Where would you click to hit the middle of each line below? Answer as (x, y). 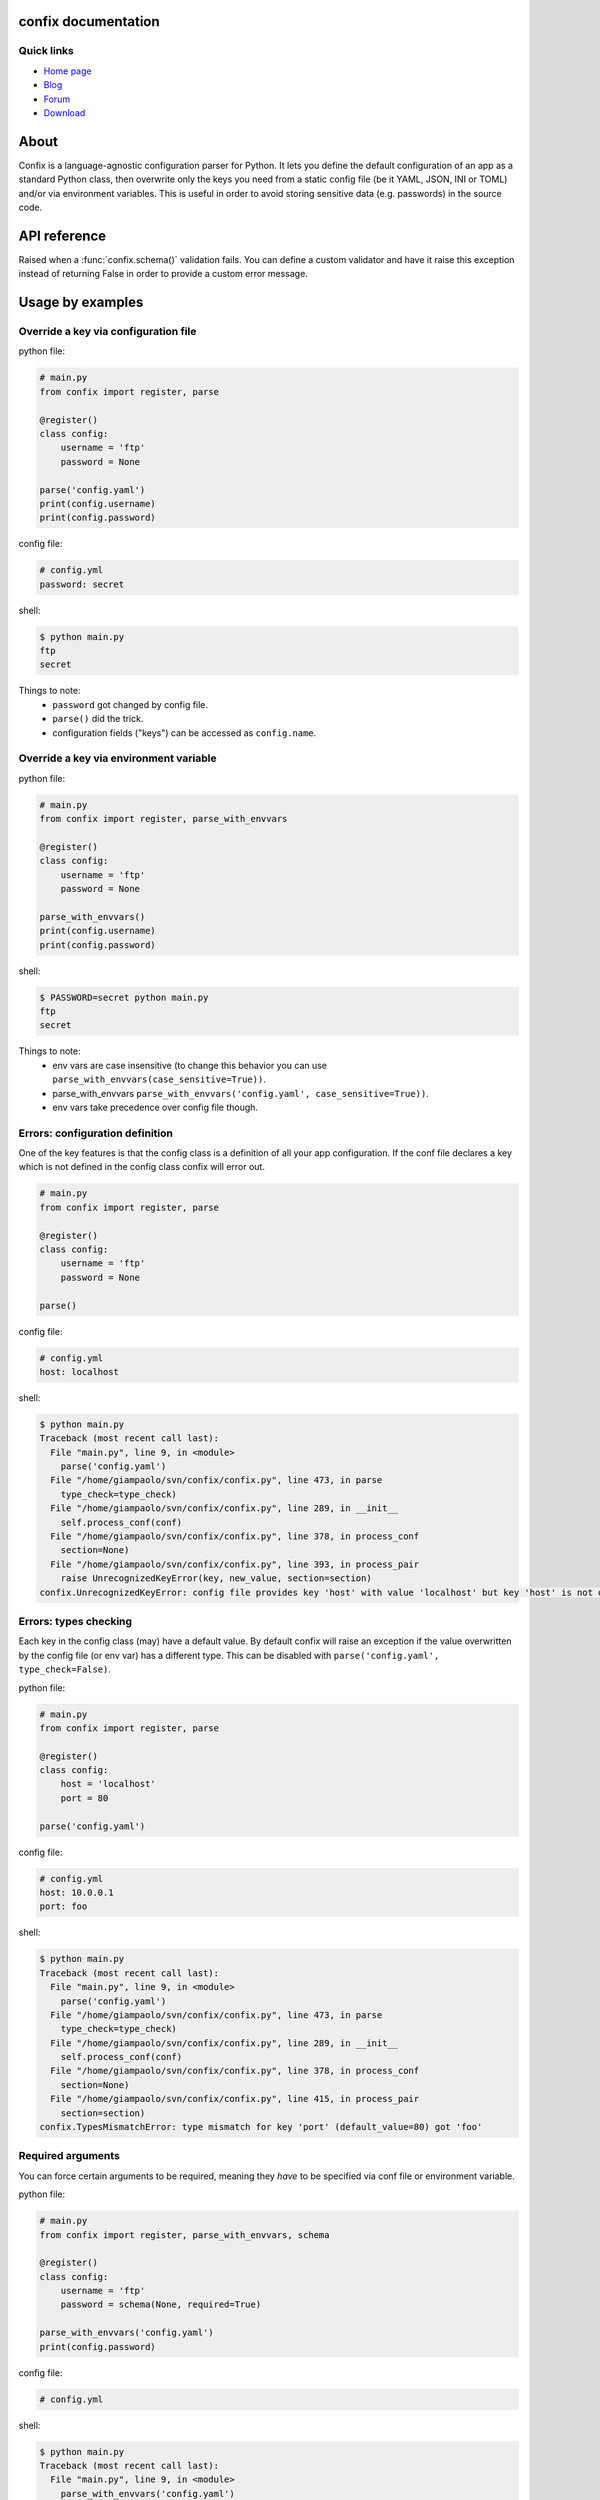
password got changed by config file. (130, 704)
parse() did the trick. (98, 719)
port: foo (63, 1906)
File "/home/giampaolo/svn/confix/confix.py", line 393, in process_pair (235, 1564)
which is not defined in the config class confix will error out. (141, 1167)
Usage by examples (81, 302)
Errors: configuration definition (96, 1133)
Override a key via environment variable (117, 758)
